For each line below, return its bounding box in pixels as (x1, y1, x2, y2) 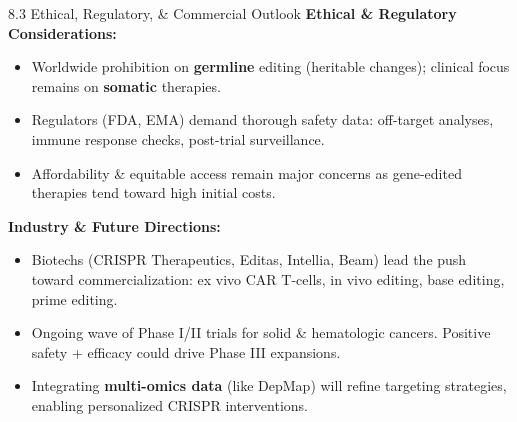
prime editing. (31, 288, 118, 309)
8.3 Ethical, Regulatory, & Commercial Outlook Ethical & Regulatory (8, 3, 457, 23)
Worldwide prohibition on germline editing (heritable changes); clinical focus (31, 56, 510, 77)
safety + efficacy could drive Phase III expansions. (31, 341, 341, 362)
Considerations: (8, 22, 117, 43)
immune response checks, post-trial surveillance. (31, 128, 325, 149)
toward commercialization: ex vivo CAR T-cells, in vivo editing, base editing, (31, 268, 505, 289)
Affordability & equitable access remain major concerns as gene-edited (31, 162, 462, 183)
